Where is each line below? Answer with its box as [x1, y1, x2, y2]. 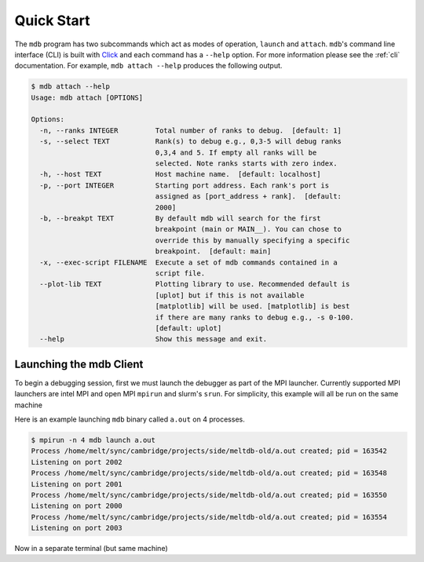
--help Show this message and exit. [39, 334, 268, 344]
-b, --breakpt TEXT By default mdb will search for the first [39, 214, 321, 223]
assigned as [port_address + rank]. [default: [155, 192, 342, 201]
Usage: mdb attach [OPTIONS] [31, 93, 144, 102]
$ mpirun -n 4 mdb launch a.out [31, 436, 156, 444]
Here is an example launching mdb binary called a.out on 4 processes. [14, 414, 245, 424]
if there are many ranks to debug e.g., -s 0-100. [155, 312, 355, 322]
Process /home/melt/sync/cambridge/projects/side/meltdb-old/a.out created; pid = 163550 [31, 491, 388, 499]
